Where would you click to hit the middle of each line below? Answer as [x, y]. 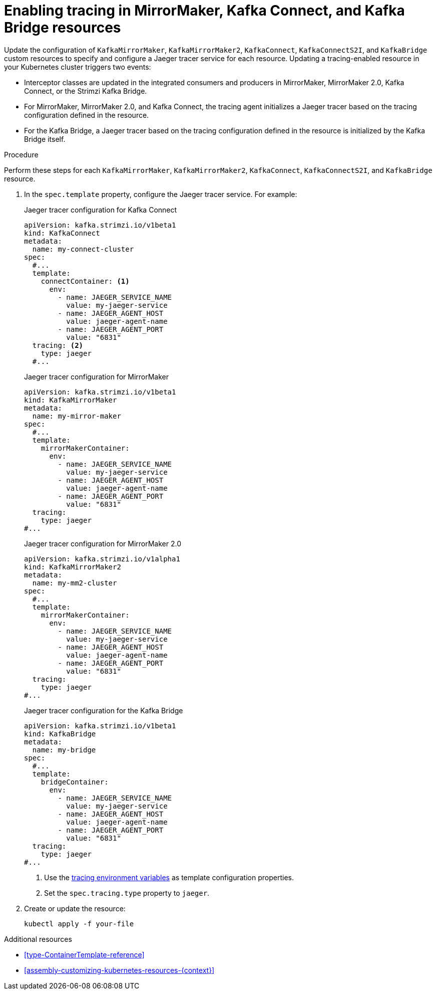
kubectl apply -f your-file [79, 924]
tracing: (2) [58, 345]
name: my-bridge [64, 750]
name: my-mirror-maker [77, 416]
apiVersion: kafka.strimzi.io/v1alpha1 [102, 559]
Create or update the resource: [75, 908]
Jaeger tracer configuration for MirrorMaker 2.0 [103, 543]
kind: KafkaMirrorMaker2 [73, 567]
